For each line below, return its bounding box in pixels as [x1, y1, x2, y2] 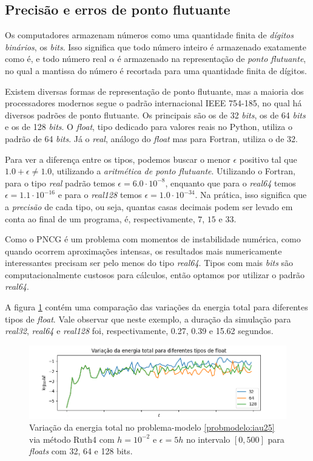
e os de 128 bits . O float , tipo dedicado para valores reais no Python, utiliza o [5, 120, 292, 133]
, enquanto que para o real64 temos [165, 176, 296, 189]
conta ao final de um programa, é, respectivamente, [5, 212, 195, 225]
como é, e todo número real [5, 52, 107, 65]
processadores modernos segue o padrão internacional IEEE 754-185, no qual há [5, 97, 302, 109]
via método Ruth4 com [29, 432, 115, 445]
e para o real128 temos [58, 188, 142, 201]
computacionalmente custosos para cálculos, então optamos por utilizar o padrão [5, 268, 305, 281]
